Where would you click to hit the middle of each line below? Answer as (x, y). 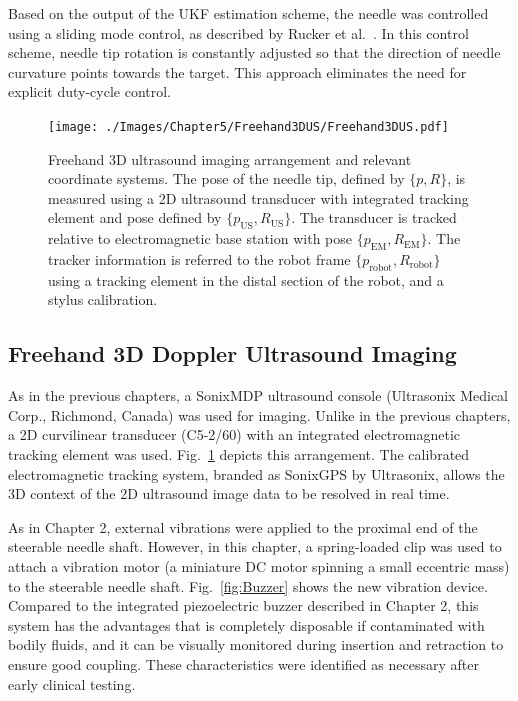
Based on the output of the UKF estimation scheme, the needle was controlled (248, 13)
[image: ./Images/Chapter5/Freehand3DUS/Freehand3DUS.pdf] (248, 126)
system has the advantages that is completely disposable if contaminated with (246, 624)
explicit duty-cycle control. (89, 91)
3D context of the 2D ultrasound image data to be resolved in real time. (229, 493)
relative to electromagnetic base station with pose (200, 238)
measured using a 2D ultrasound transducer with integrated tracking (258, 197)
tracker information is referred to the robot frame (199, 259)
